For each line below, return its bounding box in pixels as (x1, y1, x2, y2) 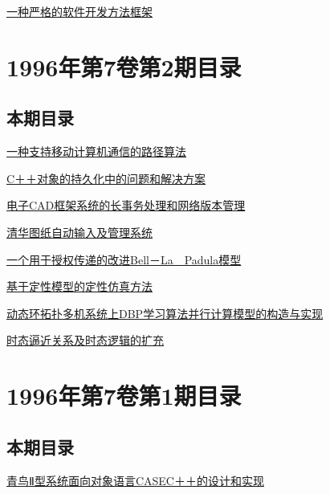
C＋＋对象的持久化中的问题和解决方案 (6, 169, 206, 186)
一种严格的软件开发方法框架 (6, 3, 153, 19)
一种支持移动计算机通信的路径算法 (6, 143, 186, 160)
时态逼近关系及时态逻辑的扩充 (6, 332, 164, 349)
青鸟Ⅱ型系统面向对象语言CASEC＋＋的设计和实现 (6, 472, 264, 488)
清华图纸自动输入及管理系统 (6, 223, 153, 240)
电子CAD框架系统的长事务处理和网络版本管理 (6, 197, 246, 214)
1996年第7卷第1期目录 (6, 379, 242, 412)
